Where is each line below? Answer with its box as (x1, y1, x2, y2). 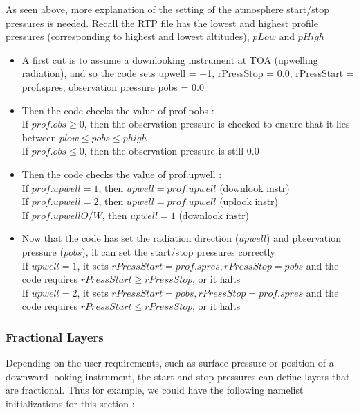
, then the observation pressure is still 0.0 (84, 143, 259, 158)
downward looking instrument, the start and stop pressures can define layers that (6, 369, 350, 383)
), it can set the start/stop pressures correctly (82, 244, 275, 258)
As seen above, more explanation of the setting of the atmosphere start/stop (6, 2, 329, 16)
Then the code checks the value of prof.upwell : (21, 166, 222, 181)
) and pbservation (266, 231, 341, 245)
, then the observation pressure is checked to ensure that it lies (84, 116, 350, 131)
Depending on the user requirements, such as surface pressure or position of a (6, 355, 334, 370)
